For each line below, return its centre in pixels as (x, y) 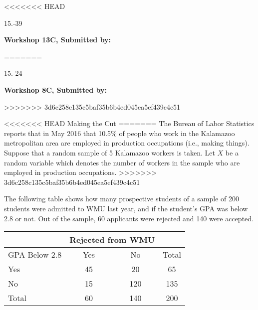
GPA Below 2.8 (35, 255)
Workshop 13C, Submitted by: (58, 40)
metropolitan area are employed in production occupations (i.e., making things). (127, 143)
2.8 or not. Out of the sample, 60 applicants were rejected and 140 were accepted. (129, 218)
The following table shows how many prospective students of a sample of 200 (122, 199)
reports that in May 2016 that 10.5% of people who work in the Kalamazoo (120, 133)
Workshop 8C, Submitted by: (56, 89)
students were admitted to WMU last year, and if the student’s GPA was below (126, 208)
